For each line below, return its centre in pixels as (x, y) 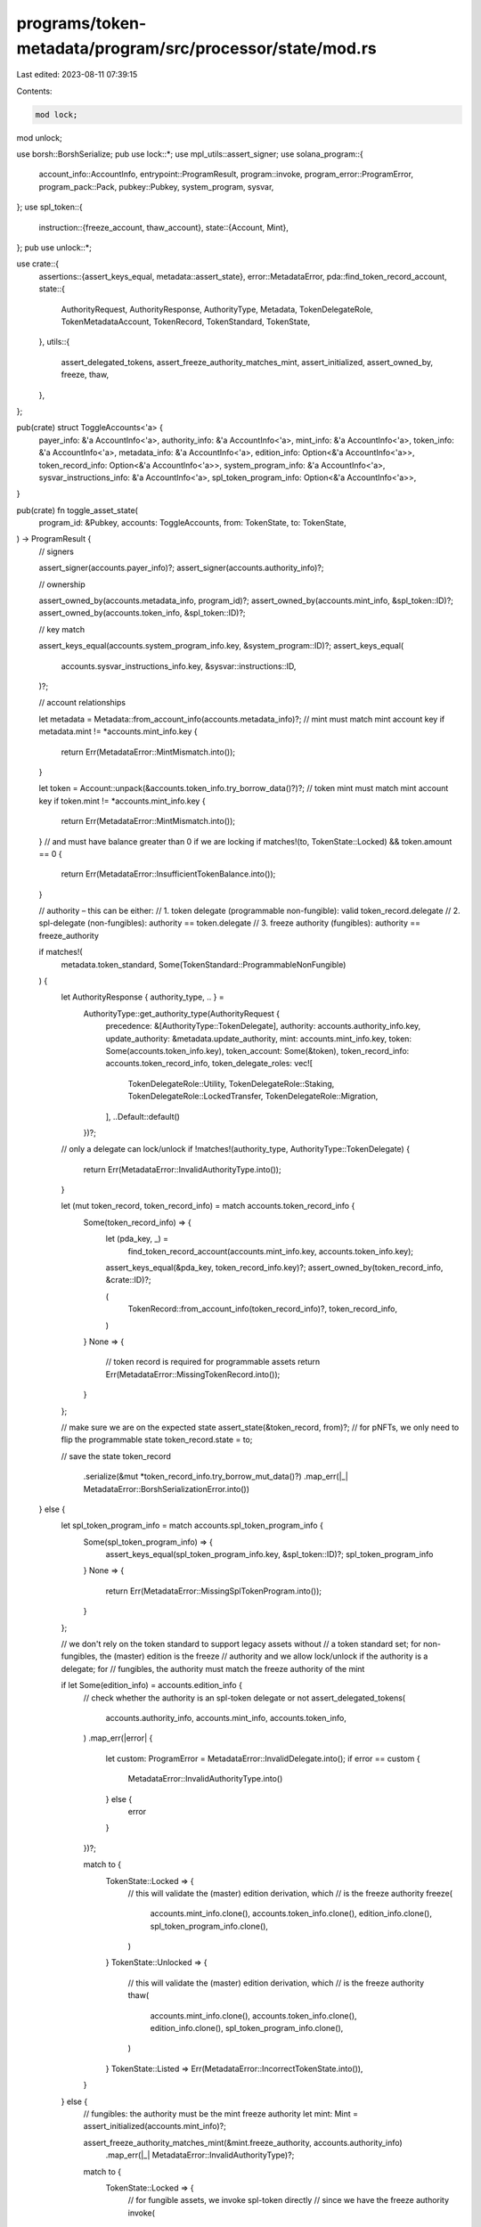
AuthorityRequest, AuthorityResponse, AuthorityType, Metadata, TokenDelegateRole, (217, 309)
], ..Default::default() (143, 1116)
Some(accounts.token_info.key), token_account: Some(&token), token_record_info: (257, 1050)
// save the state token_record (116, 1456)
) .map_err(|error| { (118, 1738)
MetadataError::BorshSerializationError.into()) (166, 1489)
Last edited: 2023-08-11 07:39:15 (77, 75)
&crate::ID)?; (128, 1280)
